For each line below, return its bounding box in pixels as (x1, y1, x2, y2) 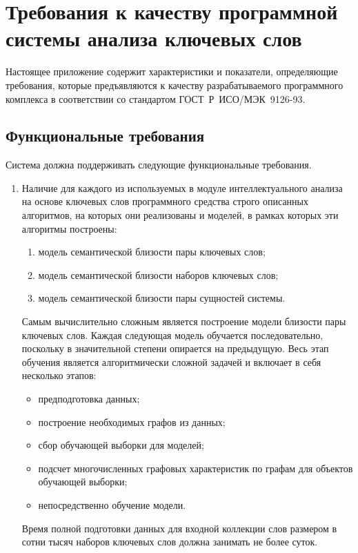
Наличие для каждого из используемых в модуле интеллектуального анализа (21, 180, 343, 195)
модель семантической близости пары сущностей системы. (38, 291, 286, 305)
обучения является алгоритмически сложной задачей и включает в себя (21, 354, 321, 369)
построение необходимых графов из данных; (38, 414, 226, 429)
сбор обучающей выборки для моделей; (38, 438, 204, 452)
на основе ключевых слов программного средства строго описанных (21, 194, 308, 208)
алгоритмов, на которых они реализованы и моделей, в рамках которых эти (21, 208, 339, 222)
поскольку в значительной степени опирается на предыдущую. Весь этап (21, 341, 329, 356)
